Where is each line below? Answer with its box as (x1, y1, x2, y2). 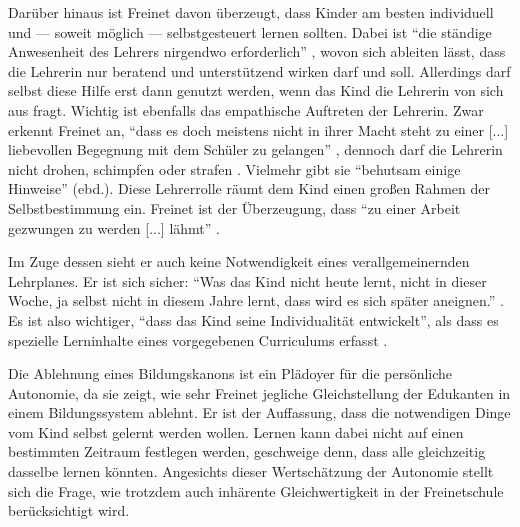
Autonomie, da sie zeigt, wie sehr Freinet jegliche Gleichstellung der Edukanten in (8, 382, 511, 403)
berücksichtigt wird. (8, 500, 130, 521)
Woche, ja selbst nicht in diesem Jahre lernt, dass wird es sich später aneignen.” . (8, 290, 504, 311)
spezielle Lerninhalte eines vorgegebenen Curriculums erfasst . (8, 329, 388, 350)
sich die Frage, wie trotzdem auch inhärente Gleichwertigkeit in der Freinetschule (8, 480, 504, 501)
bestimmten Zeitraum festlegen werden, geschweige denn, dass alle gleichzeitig (8, 441, 486, 462)
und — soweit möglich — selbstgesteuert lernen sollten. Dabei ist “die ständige (8, 21, 492, 42)
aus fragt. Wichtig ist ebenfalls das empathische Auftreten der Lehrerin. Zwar (8, 99, 484, 120)
